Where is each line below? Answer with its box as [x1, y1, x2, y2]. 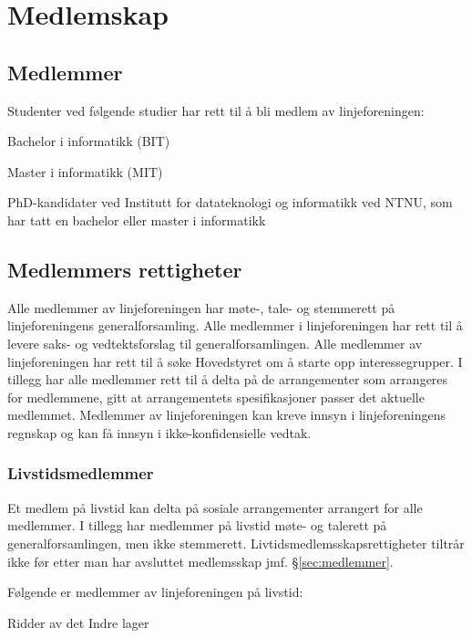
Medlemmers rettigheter [7, 255, 242, 283]
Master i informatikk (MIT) [7, 162, 163, 181]
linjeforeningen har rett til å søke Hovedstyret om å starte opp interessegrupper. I [7, 351, 463, 371]
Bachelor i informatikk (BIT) [7, 131, 170, 151]
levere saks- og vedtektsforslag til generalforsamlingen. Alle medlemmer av [7, 333, 423, 352]
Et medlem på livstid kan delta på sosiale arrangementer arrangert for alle [7, 497, 423, 517]
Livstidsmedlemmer [7, 462, 154, 485]
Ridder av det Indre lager [7, 612, 149, 632]
